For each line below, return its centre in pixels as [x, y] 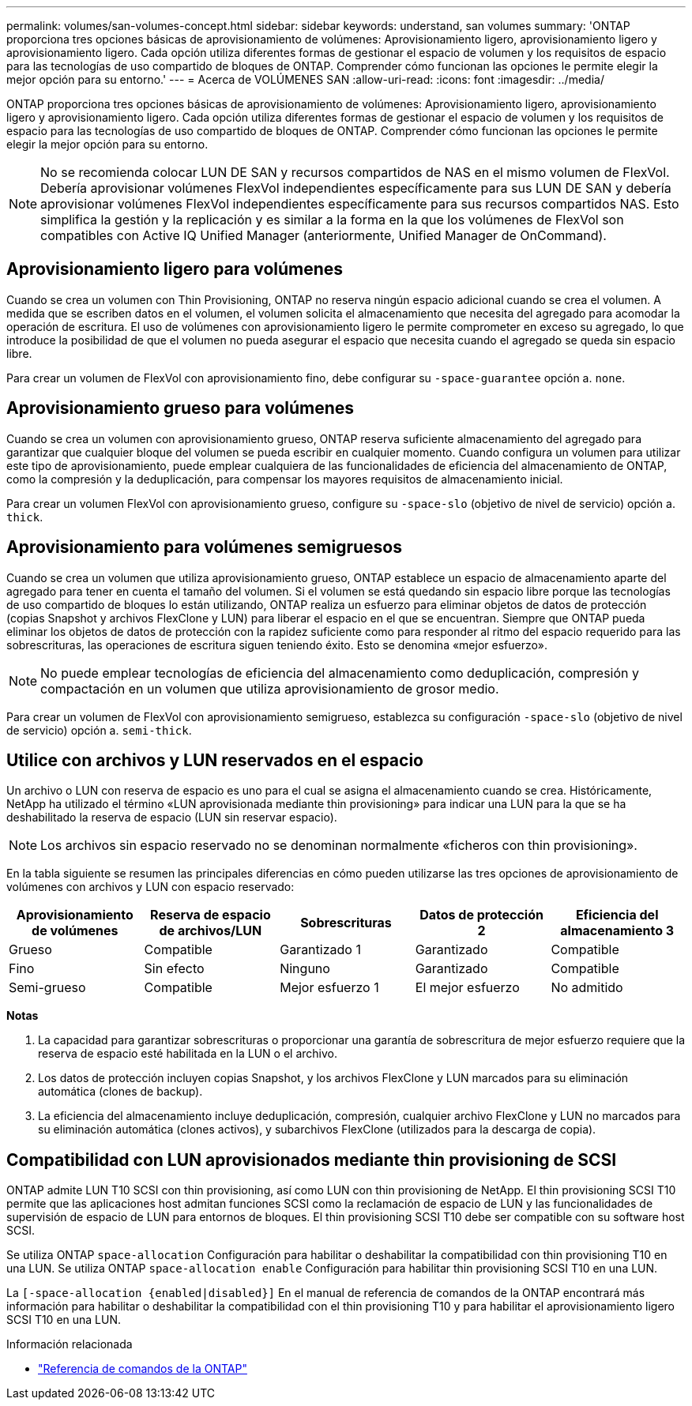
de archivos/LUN [211, 931]
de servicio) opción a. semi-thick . [99, 730]
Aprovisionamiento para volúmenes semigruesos [204, 547]
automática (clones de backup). [120, 1092]
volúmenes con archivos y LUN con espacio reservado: [150, 887]
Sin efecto [174, 969]
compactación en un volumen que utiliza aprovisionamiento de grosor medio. [270, 688]
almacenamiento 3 [617, 931]
